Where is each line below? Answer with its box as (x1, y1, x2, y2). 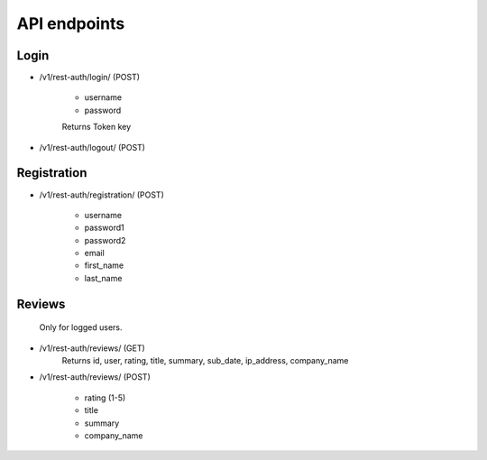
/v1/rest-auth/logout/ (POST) (39, 142, 146, 152)
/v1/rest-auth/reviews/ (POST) (39, 372, 151, 382)
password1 (84, 222, 125, 234)
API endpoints (16, 14, 125, 33)
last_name (84, 272, 123, 283)
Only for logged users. (39, 322, 123, 333)
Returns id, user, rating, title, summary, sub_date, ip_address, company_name (61, 355, 349, 366)
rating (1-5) (84, 392, 126, 403)
